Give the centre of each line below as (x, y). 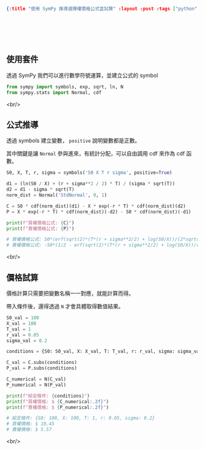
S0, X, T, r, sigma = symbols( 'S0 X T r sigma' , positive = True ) (89, 173)
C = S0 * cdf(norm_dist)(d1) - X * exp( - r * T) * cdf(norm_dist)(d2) (96, 206)
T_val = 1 (19, 329)
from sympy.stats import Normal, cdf (54, 92)
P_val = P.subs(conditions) (42, 368)
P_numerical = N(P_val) (36, 385)
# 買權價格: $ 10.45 (30, 424)
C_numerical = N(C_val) (36, 379)
